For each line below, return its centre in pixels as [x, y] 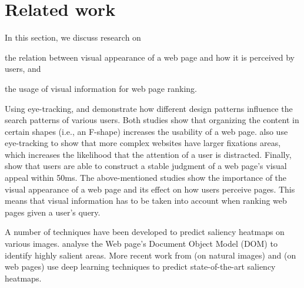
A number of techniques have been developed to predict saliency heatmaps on [145, 232]
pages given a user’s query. [53, 212]
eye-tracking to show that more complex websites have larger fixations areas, [143, 143]
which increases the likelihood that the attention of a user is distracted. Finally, [148, 154]
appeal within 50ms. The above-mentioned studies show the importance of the [146, 178]
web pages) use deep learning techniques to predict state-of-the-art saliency [140, 267]
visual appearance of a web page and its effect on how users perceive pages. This [150, 189]
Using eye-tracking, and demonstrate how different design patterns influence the [149, 108]
